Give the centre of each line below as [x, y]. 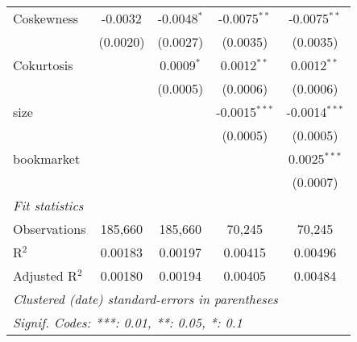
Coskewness [46, 18]
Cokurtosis [43, 65]
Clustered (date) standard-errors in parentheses [145, 299]
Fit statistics [48, 205]
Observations [50, 229]
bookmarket [47, 158]
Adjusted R [45, 275]
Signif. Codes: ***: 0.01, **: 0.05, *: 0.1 [128, 322]
